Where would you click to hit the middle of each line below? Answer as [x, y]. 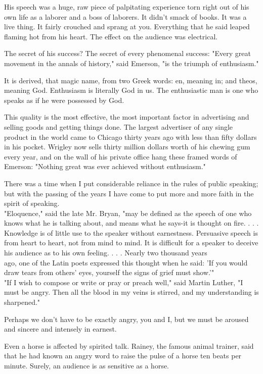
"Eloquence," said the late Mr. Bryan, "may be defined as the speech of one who [128, 213]
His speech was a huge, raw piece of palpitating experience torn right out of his [127, 7]
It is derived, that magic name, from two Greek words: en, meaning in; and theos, [131, 80]
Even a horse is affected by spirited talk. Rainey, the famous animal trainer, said [129, 345]
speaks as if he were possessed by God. [64, 100]
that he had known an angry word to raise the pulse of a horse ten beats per [123, 356]
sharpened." [22, 302]
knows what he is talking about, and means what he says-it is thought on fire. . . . [131, 223]
